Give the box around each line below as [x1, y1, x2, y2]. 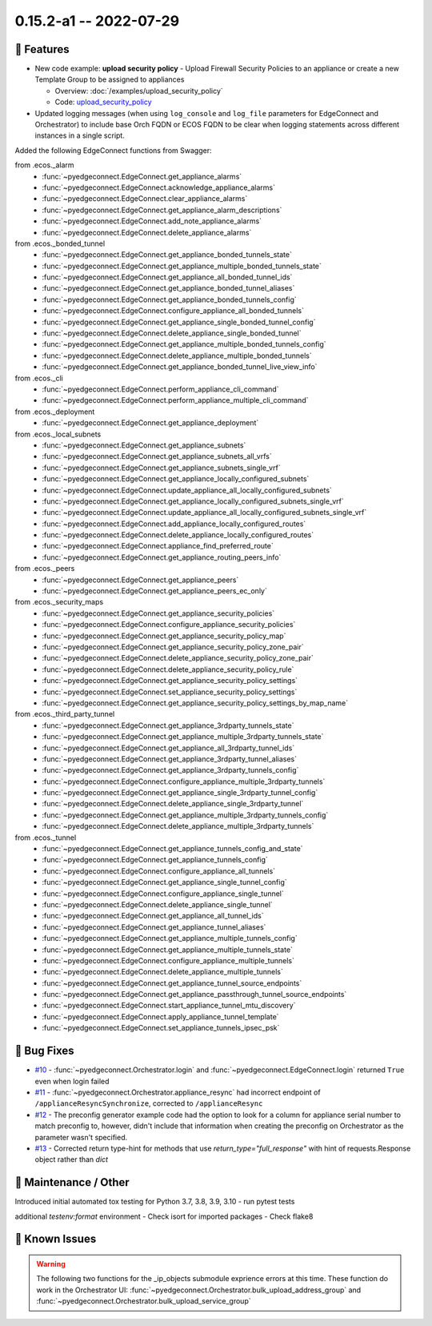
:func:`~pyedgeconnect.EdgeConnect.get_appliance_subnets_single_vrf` [42, 463, 281, 472]
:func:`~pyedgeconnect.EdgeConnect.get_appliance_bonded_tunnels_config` [42, 295, 297, 304]
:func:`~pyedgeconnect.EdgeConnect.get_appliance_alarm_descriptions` [42, 205, 282, 215]
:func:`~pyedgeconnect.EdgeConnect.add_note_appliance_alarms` [42, 216, 262, 226]
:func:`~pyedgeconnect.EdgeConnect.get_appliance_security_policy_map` [42, 631, 286, 641]
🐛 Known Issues [14, 1232, 97, 1246]
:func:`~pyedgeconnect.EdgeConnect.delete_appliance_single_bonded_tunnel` [42, 328, 302, 338]
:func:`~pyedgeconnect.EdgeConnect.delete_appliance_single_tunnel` [42, 899, 274, 909]
